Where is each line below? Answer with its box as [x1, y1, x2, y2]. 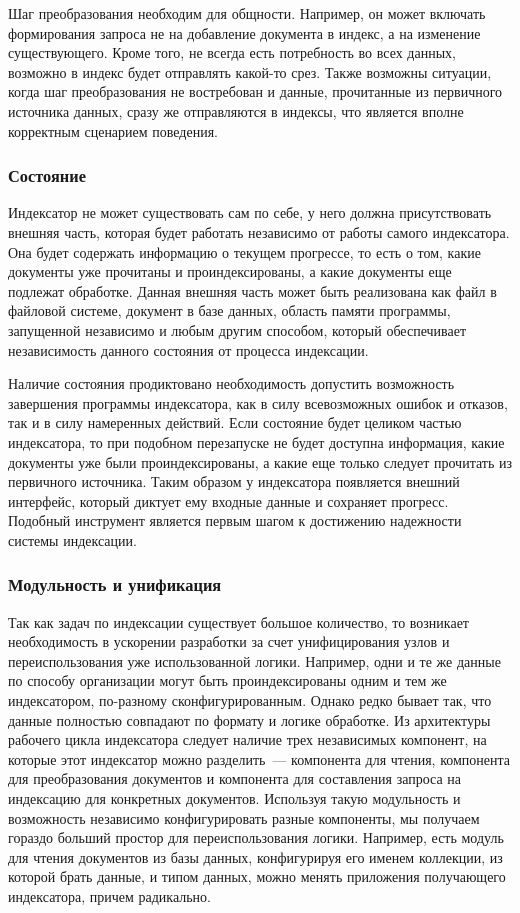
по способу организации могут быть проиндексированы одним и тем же [8, 670, 447, 691]
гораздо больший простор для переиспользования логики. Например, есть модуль [8, 827, 504, 848]
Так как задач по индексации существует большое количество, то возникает [8, 611, 469, 632]
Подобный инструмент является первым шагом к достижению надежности [8, 510, 462, 531]
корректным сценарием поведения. [8, 120, 219, 141]
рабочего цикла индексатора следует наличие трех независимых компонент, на [8, 729, 487, 750]
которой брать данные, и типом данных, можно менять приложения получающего [8, 866, 506, 887]
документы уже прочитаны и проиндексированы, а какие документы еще [8, 261, 452, 282]
